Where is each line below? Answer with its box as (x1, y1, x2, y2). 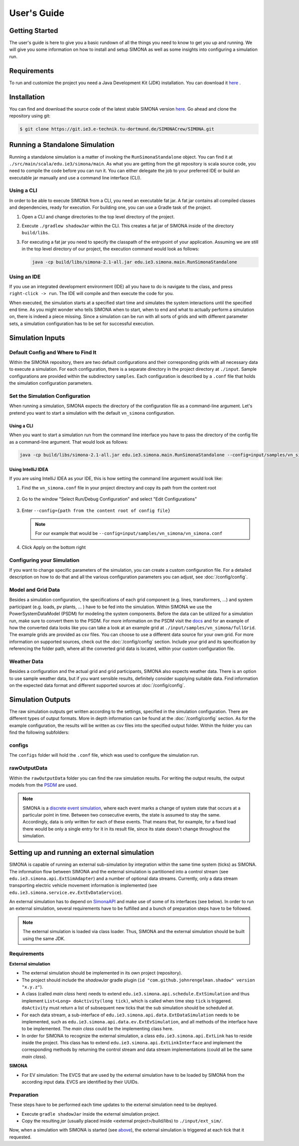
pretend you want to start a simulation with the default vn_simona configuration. (9, 410, 175, 416)
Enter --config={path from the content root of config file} (21, 507, 170, 513)
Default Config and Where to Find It (9, 349, 97, 356)
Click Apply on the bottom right (21, 544, 86, 550)
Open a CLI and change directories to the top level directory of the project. (21, 213, 175, 219)
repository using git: (9, 113, 51, 119)
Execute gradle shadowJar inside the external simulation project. (21, 1111, 160, 1117)
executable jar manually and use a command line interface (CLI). (9, 174, 142, 180)
